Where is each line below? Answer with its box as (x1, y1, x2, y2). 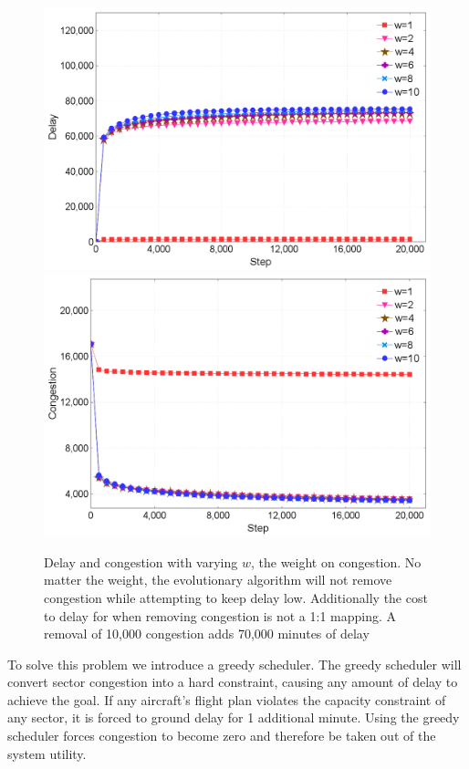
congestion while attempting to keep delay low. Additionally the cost (44, 587, 428, 607)
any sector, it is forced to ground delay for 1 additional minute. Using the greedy (7, 708, 460, 727)
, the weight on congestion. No (250, 552, 422, 571)
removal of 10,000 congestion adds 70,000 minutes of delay (44, 624, 370, 643)
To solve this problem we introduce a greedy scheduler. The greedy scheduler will (7, 654, 462, 673)
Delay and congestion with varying (44, 552, 238, 571)
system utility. (7, 743, 87, 763)
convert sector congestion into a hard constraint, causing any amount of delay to (7, 672, 458, 691)
